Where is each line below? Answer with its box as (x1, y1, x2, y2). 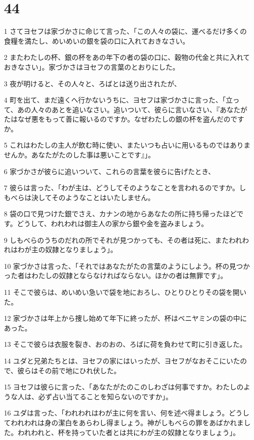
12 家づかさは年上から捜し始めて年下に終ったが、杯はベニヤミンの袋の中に (4, 313, 247, 323)
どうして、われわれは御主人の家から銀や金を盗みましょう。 (17, 218, 208, 229)
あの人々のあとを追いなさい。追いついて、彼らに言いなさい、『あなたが (17, 104, 248, 114)
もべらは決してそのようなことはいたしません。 (4, 192, 155, 202)
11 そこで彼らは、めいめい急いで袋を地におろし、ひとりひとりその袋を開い (4, 287, 247, 297)
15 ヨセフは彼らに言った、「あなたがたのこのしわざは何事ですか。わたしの (4, 382, 244, 392)
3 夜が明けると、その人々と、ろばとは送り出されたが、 (4, 78, 181, 88)
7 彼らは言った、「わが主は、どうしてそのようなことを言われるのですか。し (4, 182, 246, 193)
